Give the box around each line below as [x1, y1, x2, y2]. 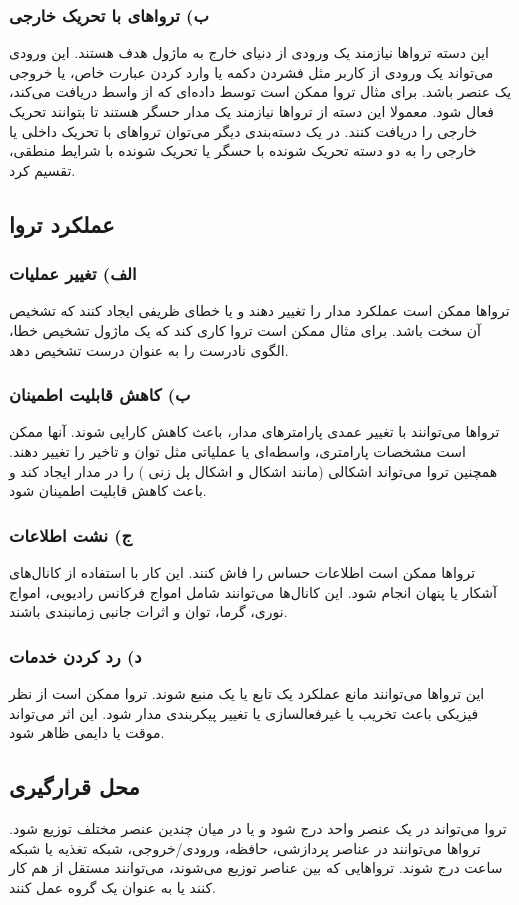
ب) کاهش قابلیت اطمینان [9, 382, 191, 407]
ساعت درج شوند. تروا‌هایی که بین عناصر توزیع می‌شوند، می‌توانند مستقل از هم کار [9, 857, 503, 878]
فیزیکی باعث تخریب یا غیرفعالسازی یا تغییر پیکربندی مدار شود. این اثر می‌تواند [9, 702, 479, 723]
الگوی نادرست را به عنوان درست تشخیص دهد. [9, 339, 289, 360]
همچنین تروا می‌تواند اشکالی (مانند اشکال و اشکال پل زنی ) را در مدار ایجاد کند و [9, 460, 498, 481]
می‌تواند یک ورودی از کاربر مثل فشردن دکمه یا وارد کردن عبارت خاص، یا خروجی [9, 61, 494, 82]
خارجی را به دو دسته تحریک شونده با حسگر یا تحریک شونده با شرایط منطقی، [9, 140, 477, 161]
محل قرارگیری [9, 771, 140, 802]
